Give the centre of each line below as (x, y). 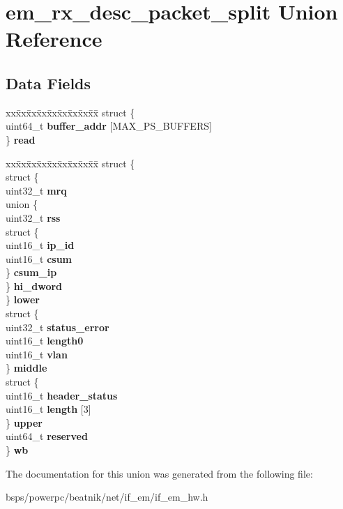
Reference (54, 39)
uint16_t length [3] (48, 409)
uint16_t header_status (62, 395)
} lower (23, 299)
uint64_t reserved (47, 436)
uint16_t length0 (45, 341)
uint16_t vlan (37, 354)
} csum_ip (31, 272)
